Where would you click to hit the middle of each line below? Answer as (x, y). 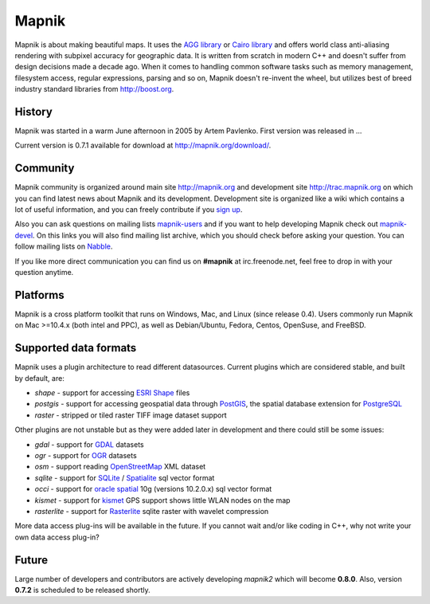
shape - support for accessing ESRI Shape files (112, 393)
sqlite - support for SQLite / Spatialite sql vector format (125, 477)
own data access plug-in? (57, 537)
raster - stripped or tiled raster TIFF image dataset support (131, 415)
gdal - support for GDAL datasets (89, 444)
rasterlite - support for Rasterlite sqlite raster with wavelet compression (152, 511)
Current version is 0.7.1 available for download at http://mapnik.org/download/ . (143, 145)
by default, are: (40, 378)
